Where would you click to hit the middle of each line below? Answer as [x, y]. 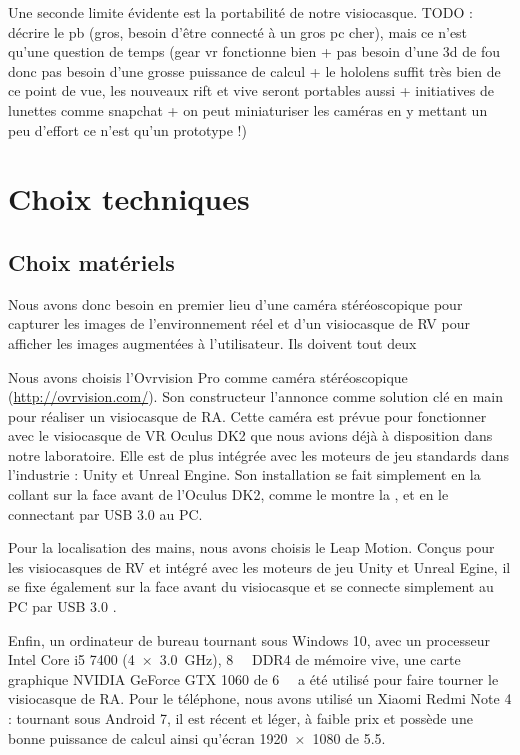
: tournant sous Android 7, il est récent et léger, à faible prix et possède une [240, 718]
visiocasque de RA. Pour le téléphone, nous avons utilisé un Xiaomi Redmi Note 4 [260, 698]
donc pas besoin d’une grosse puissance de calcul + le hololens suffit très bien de [254, 70]
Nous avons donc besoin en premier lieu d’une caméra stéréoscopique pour [235, 303]
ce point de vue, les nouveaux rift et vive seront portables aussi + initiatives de [251, 90]
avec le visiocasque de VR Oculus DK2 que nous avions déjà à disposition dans [250, 435]
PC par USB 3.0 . [62, 606]
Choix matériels [91, 261]
